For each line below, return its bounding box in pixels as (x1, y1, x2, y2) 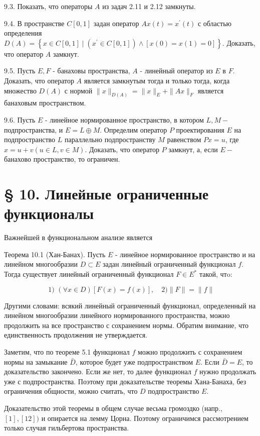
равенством (167, 134, 201, 145)
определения (4, 28, 42, 38)
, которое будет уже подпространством (75, 356, 193, 367)
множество (4, 85, 37, 95)
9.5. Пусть (4, 65, 36, 76)
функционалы (4, 203, 94, 224)
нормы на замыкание (4, 356, 68, 367)
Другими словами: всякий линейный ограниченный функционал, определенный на (4, 300, 256, 310)
